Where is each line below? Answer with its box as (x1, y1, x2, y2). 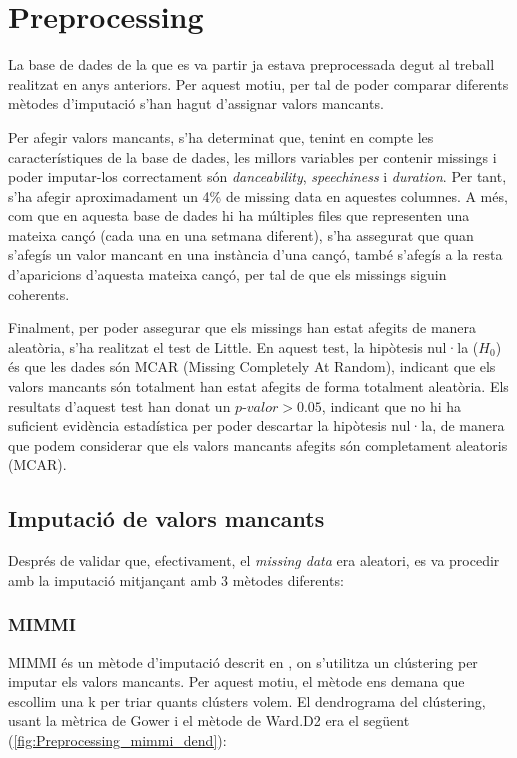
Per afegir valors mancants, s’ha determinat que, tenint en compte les (8, 126, 434, 147)
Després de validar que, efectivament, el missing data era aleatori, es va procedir (8, 550, 500, 571)
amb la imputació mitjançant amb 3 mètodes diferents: (8, 569, 344, 590)
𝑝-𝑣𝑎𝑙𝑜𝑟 (235, 400, 279, 415)
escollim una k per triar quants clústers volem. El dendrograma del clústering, (8, 690, 486, 711)
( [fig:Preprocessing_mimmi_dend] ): (8, 729, 227, 750)
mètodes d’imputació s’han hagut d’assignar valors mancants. (8, 93, 384, 114)
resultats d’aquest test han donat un (8, 395, 231, 416)
